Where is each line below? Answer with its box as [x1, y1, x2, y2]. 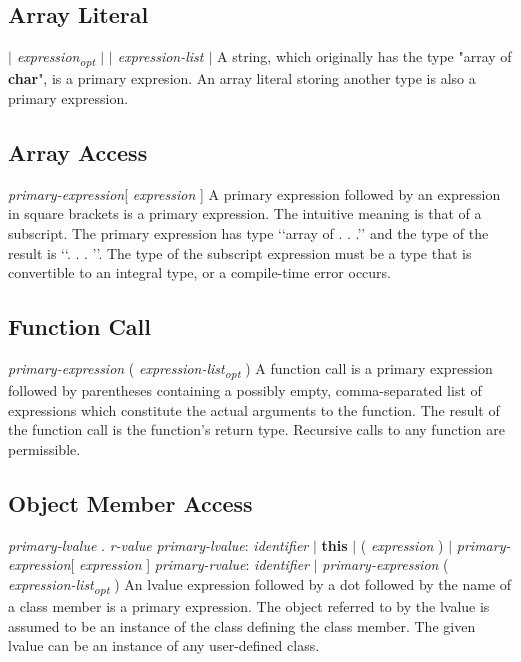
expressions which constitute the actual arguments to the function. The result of [8, 399, 500, 420]
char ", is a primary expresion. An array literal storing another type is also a [8, 68, 476, 89]
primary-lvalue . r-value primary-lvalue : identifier [8, 534, 309, 555]
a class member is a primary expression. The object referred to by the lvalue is [8, 595, 490, 616]
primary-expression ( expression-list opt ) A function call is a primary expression [8, 357, 493, 381]
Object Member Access [8, 487, 253, 518]
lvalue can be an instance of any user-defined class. [8, 635, 320, 656]
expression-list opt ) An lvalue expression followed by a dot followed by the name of [8, 573, 512, 597]
